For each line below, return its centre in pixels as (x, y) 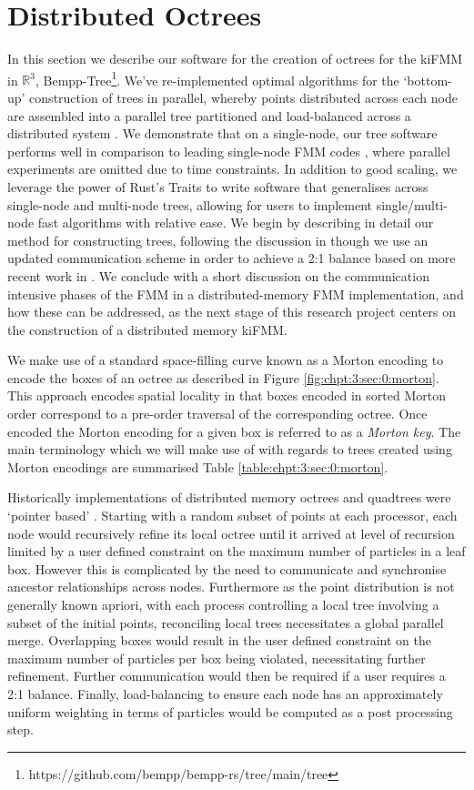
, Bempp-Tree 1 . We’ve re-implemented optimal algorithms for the (217, 78)
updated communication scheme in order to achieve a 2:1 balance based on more (232, 258)
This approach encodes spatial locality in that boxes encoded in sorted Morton (227, 395)
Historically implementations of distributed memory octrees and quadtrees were (229, 497)
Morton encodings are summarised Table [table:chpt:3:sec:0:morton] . (198, 466)
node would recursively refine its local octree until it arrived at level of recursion (231, 533)
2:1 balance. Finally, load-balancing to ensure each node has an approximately (225, 693)
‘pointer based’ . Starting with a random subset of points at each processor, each (232, 516)
